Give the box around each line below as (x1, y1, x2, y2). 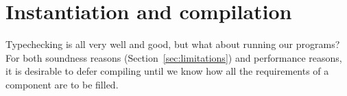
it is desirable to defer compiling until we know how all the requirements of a (5, 64, 329, 78)
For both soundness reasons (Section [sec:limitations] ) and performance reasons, (5, 50, 342, 64)
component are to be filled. (5, 77, 119, 91)
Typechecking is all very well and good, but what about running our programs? (5, 37, 340, 51)
